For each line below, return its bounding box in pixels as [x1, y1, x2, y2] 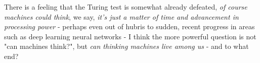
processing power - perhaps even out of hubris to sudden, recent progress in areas [4, 21, 255, 32]
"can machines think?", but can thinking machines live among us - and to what [4, 41, 249, 51]
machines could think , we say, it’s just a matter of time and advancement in [4, 11, 239, 22]
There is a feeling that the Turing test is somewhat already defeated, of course [4, 2, 247, 12]
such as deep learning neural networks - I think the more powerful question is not [4, 31, 256, 41]
